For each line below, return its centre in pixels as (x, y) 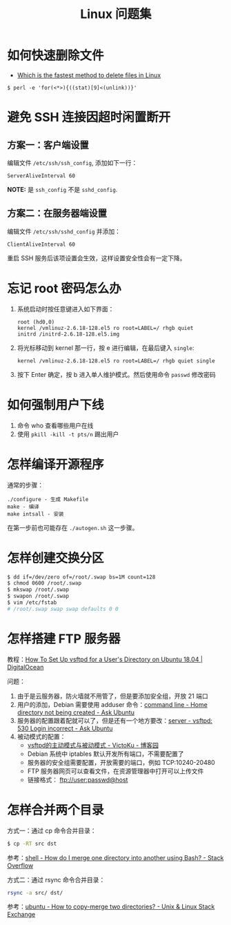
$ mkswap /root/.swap (38, 590)
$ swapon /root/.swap (38, 596)
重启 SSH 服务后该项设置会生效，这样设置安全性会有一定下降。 (97, 258)
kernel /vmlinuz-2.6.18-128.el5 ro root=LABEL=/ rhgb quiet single (116, 361)
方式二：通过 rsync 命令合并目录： (56, 879)
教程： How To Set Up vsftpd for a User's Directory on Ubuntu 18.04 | (105, 659)
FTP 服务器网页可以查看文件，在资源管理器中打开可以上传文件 (115, 771)
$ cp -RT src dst (32, 844)
